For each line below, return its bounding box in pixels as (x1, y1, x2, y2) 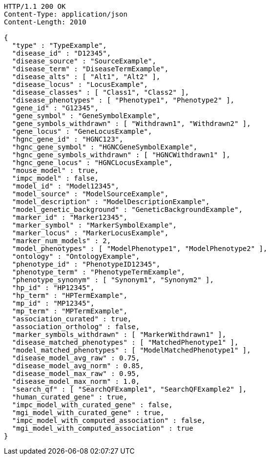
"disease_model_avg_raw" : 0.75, (12, 354, 140, 362)
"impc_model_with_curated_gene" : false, (12, 401, 173, 409)
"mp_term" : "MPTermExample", (12, 307, 127, 315)
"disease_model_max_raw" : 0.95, (12, 370, 140, 377)
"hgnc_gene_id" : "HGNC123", (12, 135, 124, 143)
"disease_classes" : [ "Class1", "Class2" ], (12, 88, 189, 96)
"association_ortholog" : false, (12, 323, 140, 331)
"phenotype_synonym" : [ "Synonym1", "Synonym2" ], (12, 276, 214, 284)
